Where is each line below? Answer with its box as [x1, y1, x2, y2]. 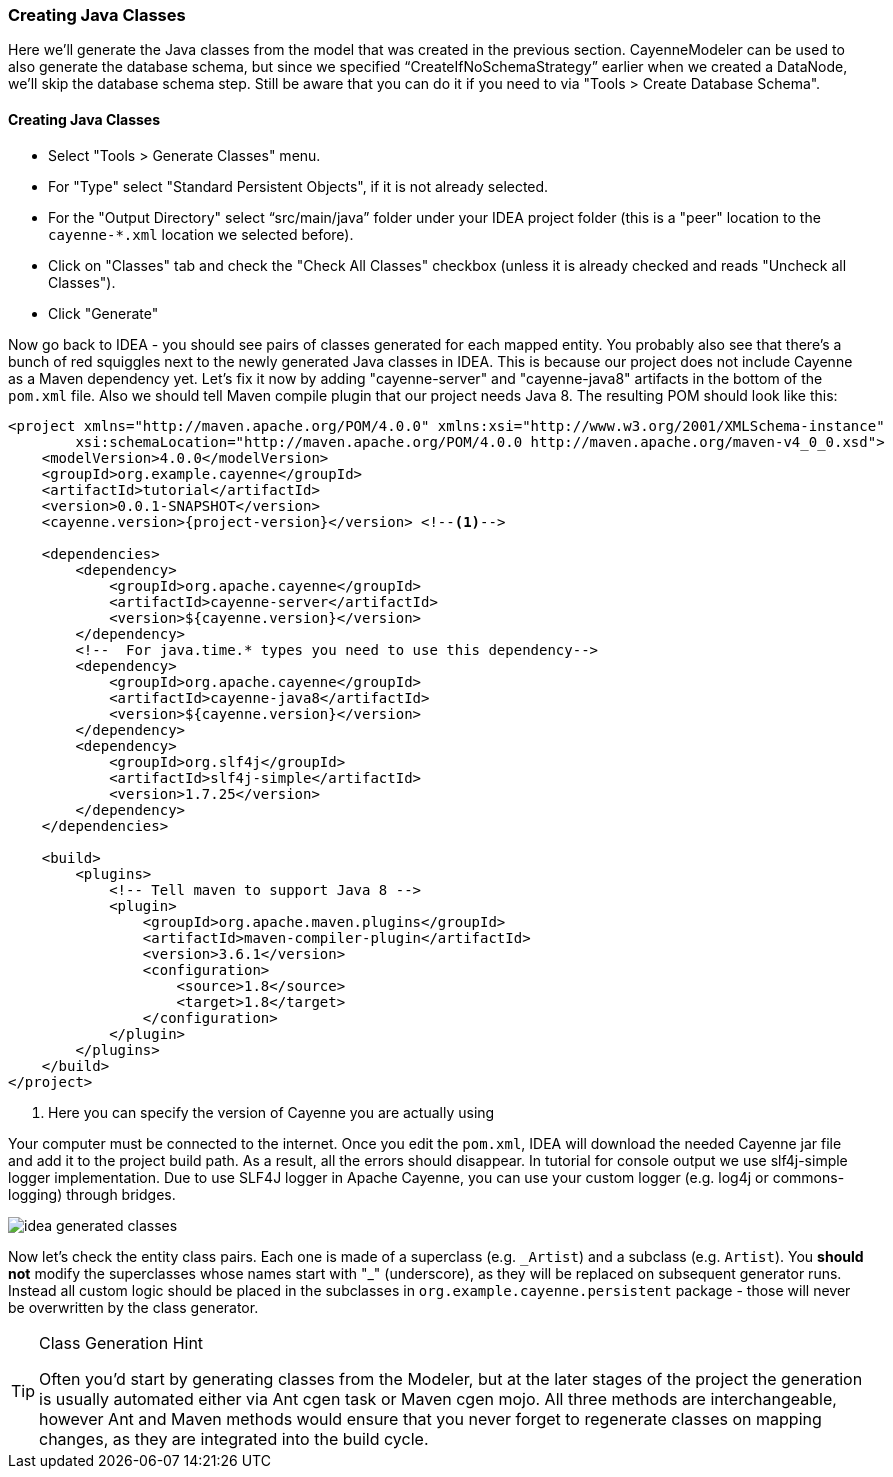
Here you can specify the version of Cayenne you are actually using [48, 1103, 495, 1121]
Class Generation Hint [39, 1332, 204, 1353]
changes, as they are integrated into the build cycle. [39, 1428, 429, 1449]
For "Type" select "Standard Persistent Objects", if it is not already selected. [48, 177, 549, 195]
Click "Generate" [48, 304, 159, 322]
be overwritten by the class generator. [8, 1298, 259, 1316]
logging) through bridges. [8, 1185, 176, 1203]
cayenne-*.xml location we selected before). [48, 225, 354, 243]
